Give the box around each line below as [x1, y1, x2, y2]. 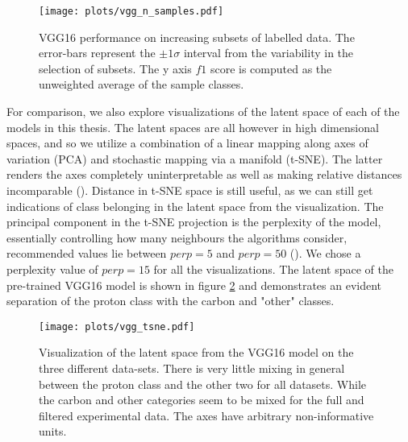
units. [39, 423, 67, 440]
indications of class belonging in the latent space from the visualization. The [6, 197, 384, 214]
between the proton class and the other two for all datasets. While [39, 375, 367, 392]
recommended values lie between [6, 245, 167, 262]
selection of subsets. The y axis [39, 60, 192, 76]
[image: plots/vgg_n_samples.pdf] [39, 6, 224, 17]
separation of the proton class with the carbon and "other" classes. [6, 292, 335, 309]
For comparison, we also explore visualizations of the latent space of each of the [6, 103, 400, 120]
